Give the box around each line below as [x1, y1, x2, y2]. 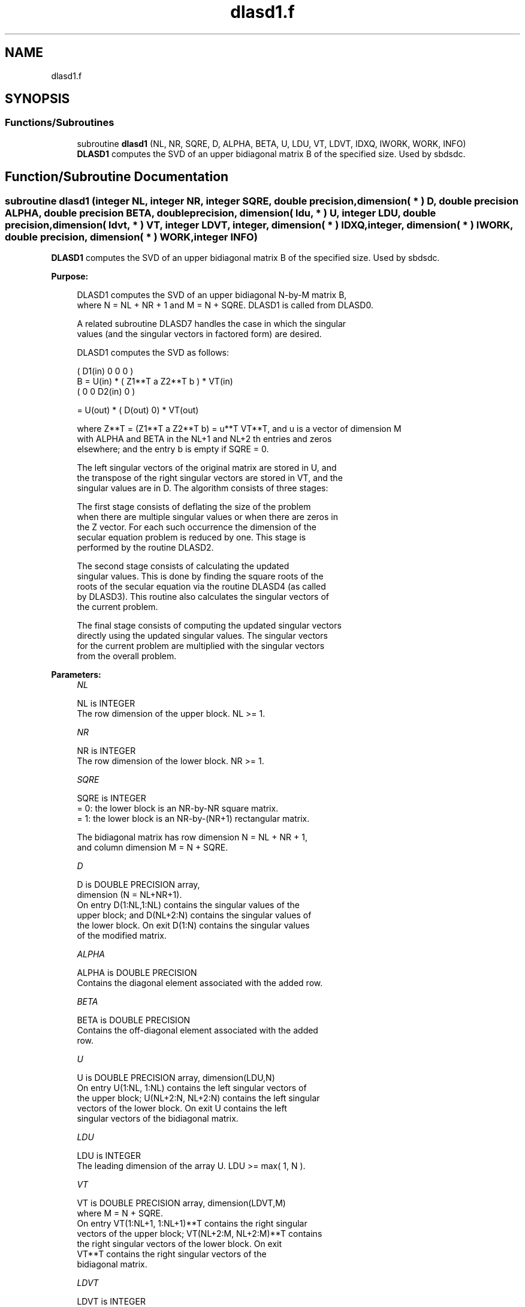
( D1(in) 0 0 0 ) [77, 366, 134, 377]
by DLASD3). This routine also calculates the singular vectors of [77, 591, 329, 602]
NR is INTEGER [77, 746, 136, 756]
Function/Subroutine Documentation [5, 169, 229, 185]
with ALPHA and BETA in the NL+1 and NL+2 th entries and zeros [77, 434, 332, 444]
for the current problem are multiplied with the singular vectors [77, 641, 325, 651]
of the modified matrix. [77, 930, 167, 941]
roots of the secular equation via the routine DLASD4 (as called [77, 581, 326, 592]
